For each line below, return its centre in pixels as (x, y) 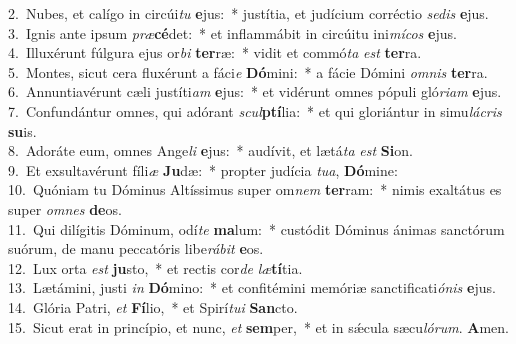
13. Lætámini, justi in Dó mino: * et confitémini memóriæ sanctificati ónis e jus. (252, 287)
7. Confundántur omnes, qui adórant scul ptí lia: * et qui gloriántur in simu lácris (255, 110)
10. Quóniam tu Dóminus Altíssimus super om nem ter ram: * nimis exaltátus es (255, 189)
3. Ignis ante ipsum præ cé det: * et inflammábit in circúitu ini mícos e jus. (232, 32)
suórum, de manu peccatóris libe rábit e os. (136, 248)
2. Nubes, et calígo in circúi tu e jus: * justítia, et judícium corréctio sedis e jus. (248, 13)
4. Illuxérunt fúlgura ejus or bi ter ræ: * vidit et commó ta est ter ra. (215, 52)
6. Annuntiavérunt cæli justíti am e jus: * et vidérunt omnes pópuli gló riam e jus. (255, 91)
